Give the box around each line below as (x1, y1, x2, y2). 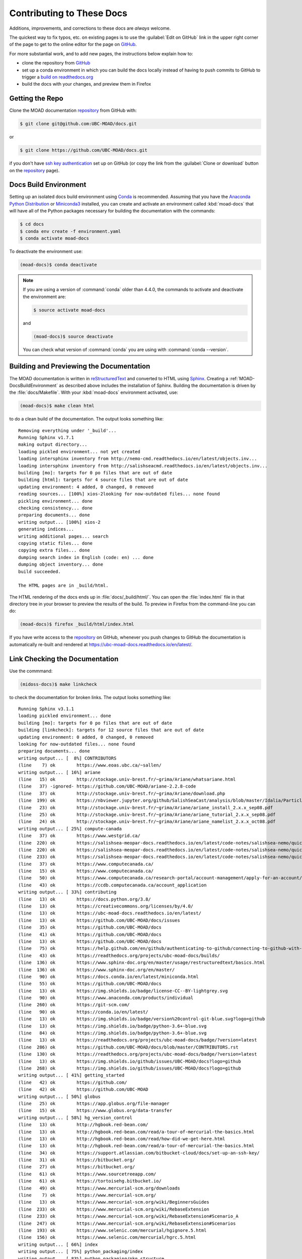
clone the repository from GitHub (22, 60, 91, 66)
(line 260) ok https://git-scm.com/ (18, 1002, 130, 1008)
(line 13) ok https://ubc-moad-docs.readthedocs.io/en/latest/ (18, 911, 201, 916)
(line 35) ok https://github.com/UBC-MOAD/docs (18, 925, 162, 930)
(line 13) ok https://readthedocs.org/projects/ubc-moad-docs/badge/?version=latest (18, 1037, 257, 1043)
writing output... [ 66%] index (18, 1241, 98, 1247)
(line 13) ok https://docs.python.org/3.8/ (18, 896, 151, 902)
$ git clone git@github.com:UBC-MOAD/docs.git (20, 121, 137, 127)
